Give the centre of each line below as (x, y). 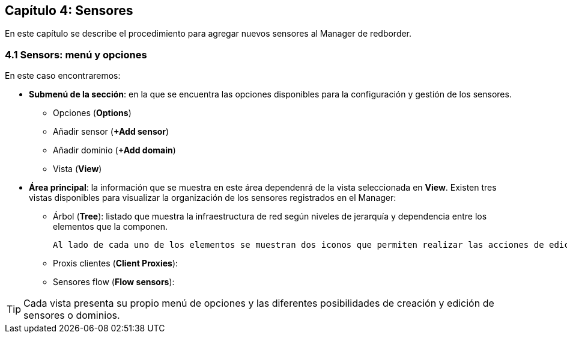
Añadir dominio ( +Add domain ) (114, 150)
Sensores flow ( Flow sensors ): (114, 282)
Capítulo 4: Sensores (69, 11)
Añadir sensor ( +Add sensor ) (111, 132)
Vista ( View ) (77, 169)
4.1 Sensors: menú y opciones (76, 54)
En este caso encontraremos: (63, 76)
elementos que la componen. (111, 227)
